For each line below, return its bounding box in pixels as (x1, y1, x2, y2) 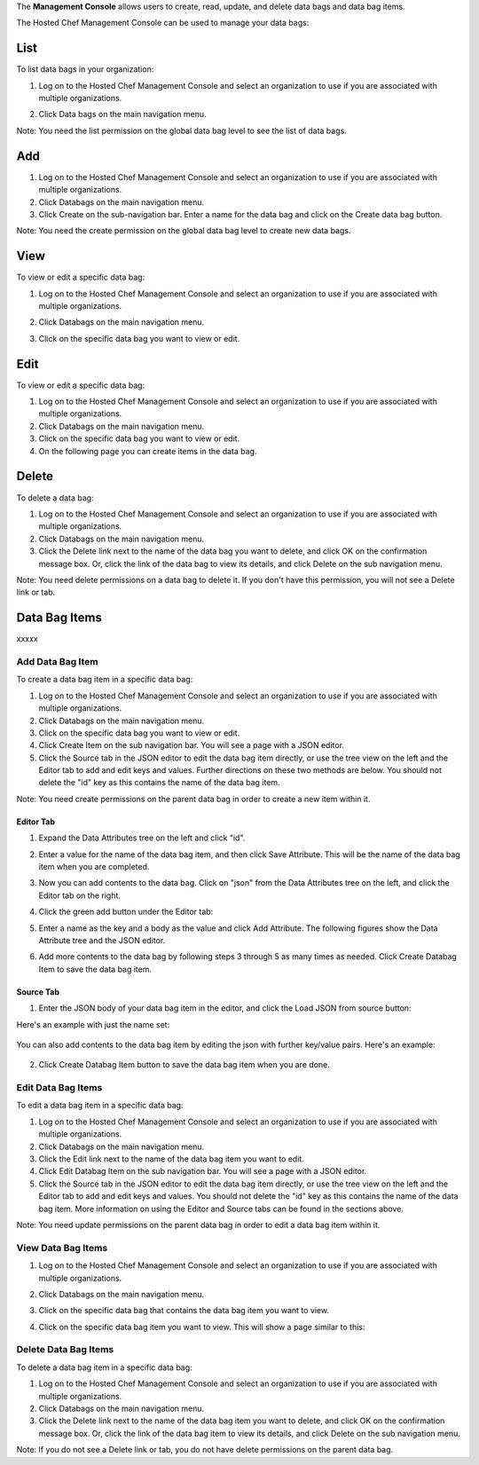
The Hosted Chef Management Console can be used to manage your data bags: (16, 18, 310, 28)
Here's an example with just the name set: (16, 1019, 170, 1029)
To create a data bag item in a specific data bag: (16, 674, 193, 685)
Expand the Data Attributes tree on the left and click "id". (38, 832, 246, 843)
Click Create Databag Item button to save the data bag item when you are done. (38, 1059, 330, 1070)
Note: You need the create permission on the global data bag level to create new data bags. (16, 225, 351, 236)
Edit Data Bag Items (16, 1082, 103, 1094)
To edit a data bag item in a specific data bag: (16, 1100, 184, 1111)
